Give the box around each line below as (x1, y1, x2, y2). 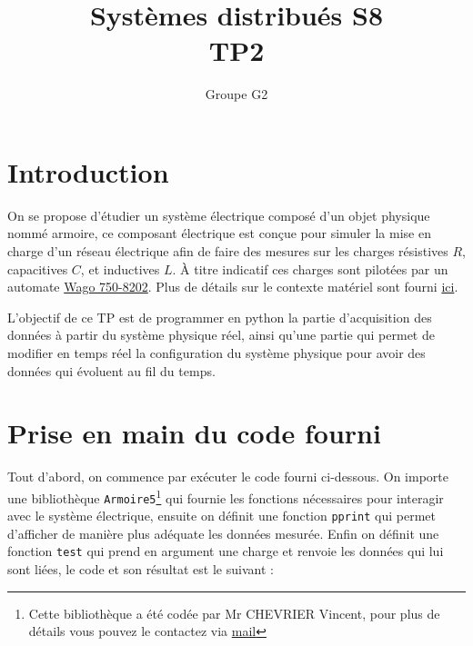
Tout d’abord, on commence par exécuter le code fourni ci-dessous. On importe (7, 467, 448, 486)
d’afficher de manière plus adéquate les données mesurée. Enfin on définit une (7, 523, 439, 542)
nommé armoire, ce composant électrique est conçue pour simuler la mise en (7, 224, 431, 243)
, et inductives (80, 259, 160, 278)
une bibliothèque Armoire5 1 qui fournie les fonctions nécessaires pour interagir (7, 485, 444, 507)
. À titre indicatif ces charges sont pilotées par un (172, 259, 448, 278)
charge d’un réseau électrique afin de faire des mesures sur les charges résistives (7, 242, 448, 261)
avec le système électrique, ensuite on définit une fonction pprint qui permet (7, 506, 437, 525)
